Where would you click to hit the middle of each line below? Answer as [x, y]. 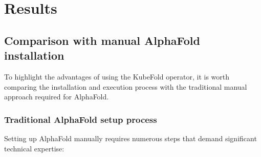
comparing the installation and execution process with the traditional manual [126, 86]
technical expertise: [34, 148]
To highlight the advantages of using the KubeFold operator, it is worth [117, 76]
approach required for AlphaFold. [57, 97]
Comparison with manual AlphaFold [102, 40]
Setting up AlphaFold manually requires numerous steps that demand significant [130, 138]
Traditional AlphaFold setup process [81, 119]
